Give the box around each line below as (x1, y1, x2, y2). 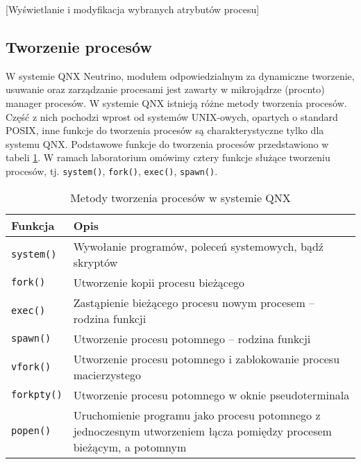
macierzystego (73, 366, 142, 383)
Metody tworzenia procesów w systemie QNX (70, 189, 291, 206)
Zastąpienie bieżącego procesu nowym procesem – (73, 294, 315, 310)
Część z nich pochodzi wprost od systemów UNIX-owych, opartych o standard (6, 109, 338, 124)
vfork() (11, 361, 51, 372)
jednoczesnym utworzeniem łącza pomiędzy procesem (73, 422, 332, 439)
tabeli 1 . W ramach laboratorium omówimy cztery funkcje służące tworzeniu (6, 150, 330, 165)
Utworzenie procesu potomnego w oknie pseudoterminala (73, 386, 350, 403)
